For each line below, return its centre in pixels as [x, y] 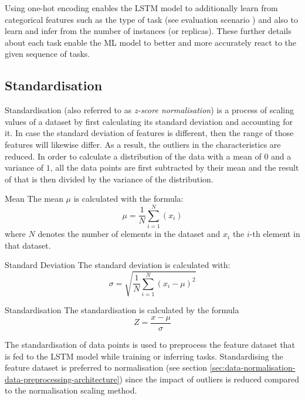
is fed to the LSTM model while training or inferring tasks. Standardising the [144, 356]
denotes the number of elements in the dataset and [129, 234]
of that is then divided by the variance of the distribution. [109, 179]
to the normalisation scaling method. [71, 390]
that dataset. [28, 245]
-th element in [275, 234]
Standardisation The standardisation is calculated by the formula [122, 310]
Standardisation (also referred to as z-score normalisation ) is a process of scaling [150, 110]
